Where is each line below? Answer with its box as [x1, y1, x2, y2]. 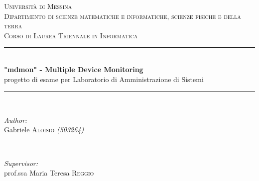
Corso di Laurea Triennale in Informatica [4, 30, 138, 40]
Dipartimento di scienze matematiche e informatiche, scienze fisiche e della [4, 10, 241, 21]
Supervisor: [4, 158, 38, 168]
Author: [4, 114, 27, 125]
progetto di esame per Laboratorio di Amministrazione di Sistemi [4, 74, 204, 84]
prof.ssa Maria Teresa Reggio [4, 168, 94, 178]
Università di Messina [4, 1, 72, 11]
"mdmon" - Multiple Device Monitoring [4, 64, 143, 74]
